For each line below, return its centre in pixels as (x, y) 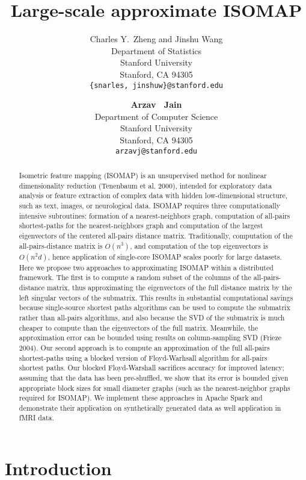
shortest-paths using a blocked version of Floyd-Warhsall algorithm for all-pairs (143, 357)
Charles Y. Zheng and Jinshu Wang (156, 39)
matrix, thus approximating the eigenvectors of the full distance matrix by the (170, 287)
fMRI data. (36, 418)
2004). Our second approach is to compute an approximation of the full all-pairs (144, 347)
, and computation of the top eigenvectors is (199, 245)
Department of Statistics (156, 50)
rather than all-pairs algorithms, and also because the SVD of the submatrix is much (152, 317)
